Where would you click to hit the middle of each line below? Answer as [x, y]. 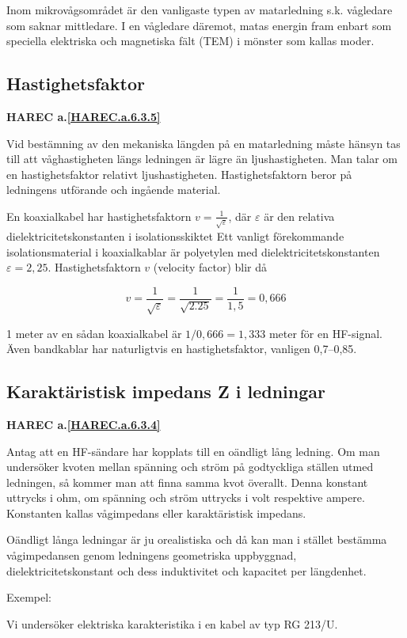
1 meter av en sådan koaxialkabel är [94, 333]
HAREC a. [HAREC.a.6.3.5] [84, 116]
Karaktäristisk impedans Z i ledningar [166, 391]
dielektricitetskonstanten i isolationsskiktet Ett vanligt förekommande [175, 235]
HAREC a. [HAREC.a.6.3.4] [84, 424]
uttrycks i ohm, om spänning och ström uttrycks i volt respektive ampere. [186, 497]
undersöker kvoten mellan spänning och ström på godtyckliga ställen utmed [190, 467]
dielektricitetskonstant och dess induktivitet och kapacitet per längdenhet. [186, 570]
